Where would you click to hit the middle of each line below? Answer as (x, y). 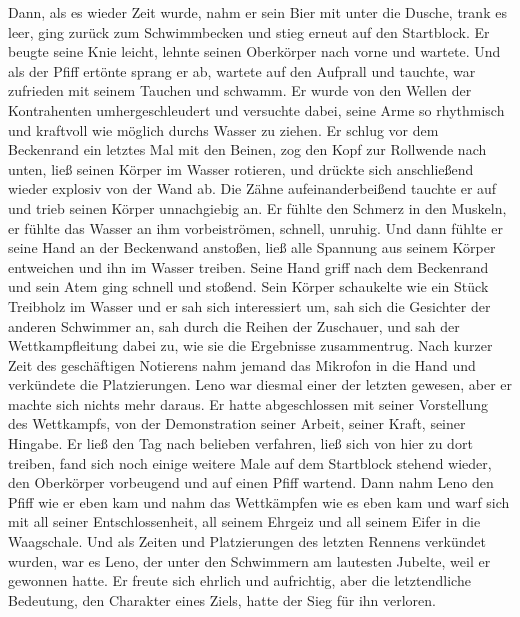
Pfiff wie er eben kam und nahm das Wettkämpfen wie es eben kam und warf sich (259, 501)
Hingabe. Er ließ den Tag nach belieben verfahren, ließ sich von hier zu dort (240, 443)
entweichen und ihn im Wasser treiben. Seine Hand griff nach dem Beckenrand (248, 266)
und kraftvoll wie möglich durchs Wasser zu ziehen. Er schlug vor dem (223, 129)
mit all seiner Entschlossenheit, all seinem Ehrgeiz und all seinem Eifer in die (244, 521)
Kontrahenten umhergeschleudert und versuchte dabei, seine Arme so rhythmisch (256, 109)
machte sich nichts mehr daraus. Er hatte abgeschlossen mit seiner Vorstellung (248, 403)
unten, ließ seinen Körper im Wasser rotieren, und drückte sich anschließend (241, 168)
